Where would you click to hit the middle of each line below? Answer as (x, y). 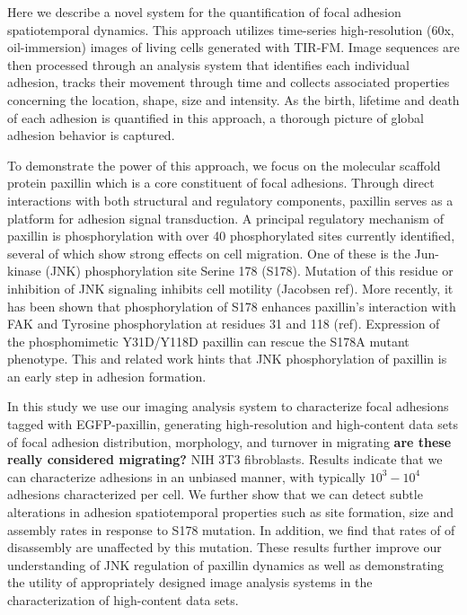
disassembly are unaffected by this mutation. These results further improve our (225, 547)
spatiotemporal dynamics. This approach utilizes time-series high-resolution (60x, (231, 29)
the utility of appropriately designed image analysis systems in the (190, 582)
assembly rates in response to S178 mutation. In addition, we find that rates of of (231, 529)
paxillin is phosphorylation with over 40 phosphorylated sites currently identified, (231, 236)
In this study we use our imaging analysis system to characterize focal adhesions (228, 406)
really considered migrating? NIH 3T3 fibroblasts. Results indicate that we (225, 459)
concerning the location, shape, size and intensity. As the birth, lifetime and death (233, 99)
